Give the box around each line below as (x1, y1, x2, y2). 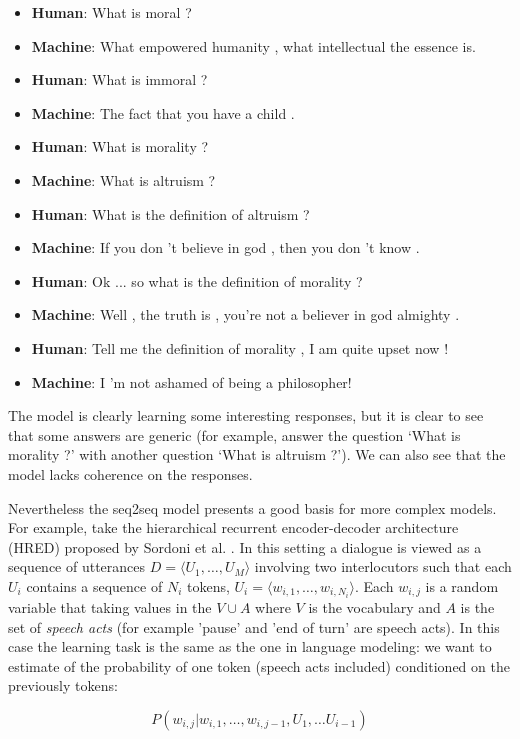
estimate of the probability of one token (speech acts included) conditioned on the (8, 655, 510, 676)
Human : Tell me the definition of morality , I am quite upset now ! (31, 337, 449, 358)
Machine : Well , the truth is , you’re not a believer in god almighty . (31, 304, 460, 325)
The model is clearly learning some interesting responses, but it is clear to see (8, 405, 484, 426)
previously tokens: (8, 675, 118, 696)
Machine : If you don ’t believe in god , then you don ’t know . (31, 237, 420, 258)
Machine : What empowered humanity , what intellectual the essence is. (31, 35, 476, 56)
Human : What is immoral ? (31, 69, 208, 90)
